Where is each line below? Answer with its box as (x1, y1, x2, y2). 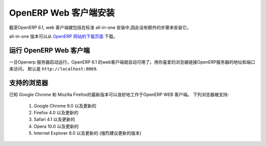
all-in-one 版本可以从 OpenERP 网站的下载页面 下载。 (9, 33, 118, 39)
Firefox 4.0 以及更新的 (33, 109, 79, 115)
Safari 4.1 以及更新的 (33, 117, 75, 122)
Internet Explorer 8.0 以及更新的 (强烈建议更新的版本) (33, 130, 141, 136)
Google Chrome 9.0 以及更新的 (33, 103, 97, 109)
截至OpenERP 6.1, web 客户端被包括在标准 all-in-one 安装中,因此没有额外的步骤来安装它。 (9, 24, 192, 30)
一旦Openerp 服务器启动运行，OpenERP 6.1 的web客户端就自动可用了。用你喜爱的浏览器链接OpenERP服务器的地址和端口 (9, 59, 256, 65)
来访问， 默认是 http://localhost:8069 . (9, 66, 98, 72)
